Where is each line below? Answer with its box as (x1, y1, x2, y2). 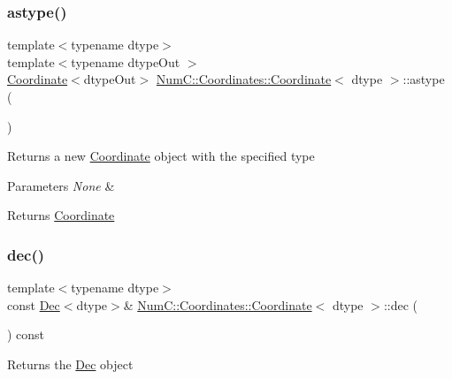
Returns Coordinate (7, 206, 115, 224)
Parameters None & (7, 176, 115, 194)
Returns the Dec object (7, 354, 134, 373)
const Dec (7, 295, 60, 314)
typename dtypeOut (71, 52, 180, 71)
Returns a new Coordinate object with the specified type (7, 147, 315, 165)
